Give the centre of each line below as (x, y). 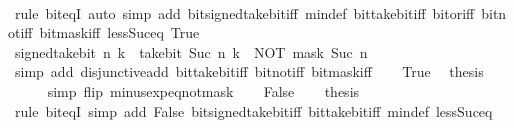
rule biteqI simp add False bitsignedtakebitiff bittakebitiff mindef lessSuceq (253, 110)
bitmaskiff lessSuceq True (119, 32)
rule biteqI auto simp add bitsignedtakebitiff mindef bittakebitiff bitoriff (244, 12)
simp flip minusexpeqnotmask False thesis (203, 90)
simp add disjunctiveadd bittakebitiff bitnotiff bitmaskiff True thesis (249, 71)
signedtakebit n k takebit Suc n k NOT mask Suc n (191, 51)
